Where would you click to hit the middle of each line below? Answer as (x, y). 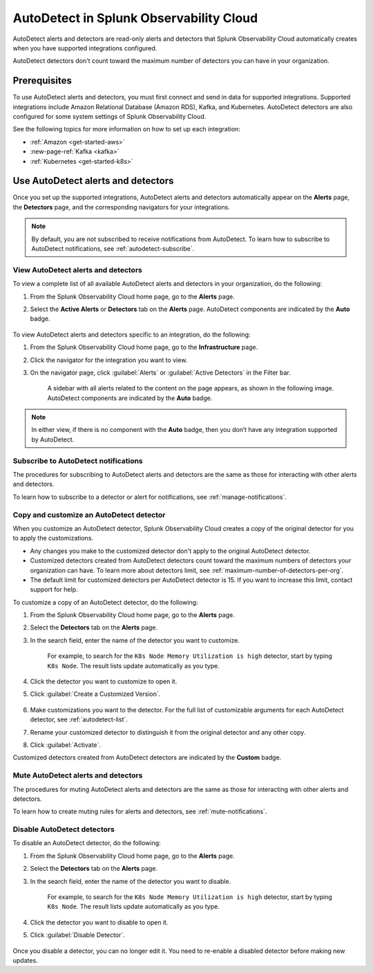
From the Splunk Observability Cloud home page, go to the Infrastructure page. (144, 347)
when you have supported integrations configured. (85, 48)
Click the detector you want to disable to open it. (99, 922)
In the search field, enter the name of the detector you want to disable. (131, 881)
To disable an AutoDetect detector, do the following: (87, 843)
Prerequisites (42, 81)
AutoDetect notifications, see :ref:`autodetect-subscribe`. (113, 249)
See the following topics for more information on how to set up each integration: (127, 129)
